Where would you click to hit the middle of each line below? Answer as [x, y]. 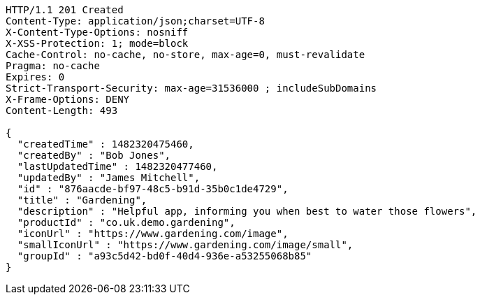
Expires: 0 [35, 77]
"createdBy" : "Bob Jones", [94, 155]
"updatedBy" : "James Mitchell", [109, 178]
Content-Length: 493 [62, 110]
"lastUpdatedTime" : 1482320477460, [117, 166]
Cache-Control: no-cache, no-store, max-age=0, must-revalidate [186, 55]
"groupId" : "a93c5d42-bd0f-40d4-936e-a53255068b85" [165, 256]
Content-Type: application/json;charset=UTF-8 [135, 21]
